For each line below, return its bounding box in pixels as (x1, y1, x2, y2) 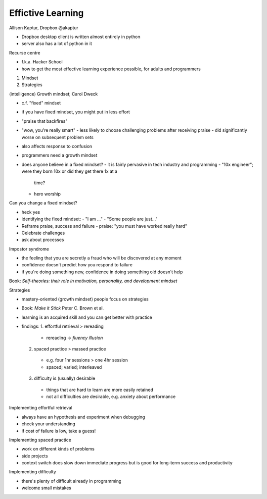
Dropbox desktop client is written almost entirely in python (21, 34, 140, 40)
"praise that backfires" (21, 118, 68, 124)
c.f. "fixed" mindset (21, 100, 61, 106)
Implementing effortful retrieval (9, 405, 73, 411)
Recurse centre (9, 50, 41, 55)
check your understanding (21, 421, 76, 427)
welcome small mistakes (21, 485, 72, 491)
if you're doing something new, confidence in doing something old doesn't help (21, 269, 183, 275)
